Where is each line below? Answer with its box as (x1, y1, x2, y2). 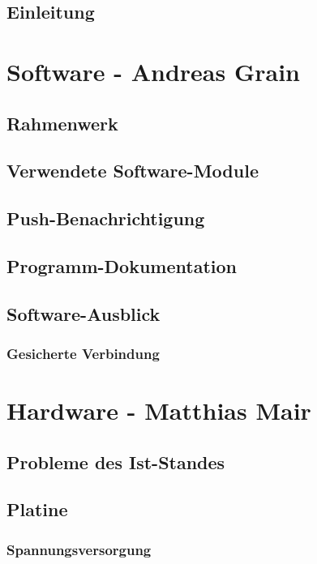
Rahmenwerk (6, 110, 118, 135)
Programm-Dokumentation (6, 253, 237, 278)
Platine (6, 497, 68, 522)
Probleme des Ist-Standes (6, 449, 225, 474)
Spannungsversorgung (6, 539, 152, 559)
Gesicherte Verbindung (6, 343, 160, 363)
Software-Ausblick (6, 301, 161, 326)
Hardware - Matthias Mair (6, 394, 311, 427)
